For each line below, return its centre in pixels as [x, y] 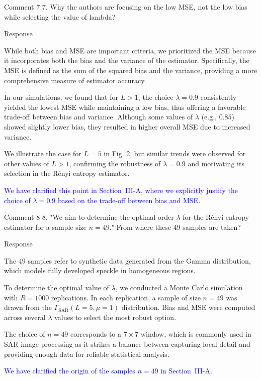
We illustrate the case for [43, 153]
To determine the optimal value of [57, 288]
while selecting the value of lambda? [60, 16]
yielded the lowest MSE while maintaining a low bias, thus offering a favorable [125, 107]
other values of [27, 163]
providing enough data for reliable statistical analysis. [87, 354]
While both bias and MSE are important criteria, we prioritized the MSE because [130, 50]
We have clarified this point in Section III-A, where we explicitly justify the [121, 190]
